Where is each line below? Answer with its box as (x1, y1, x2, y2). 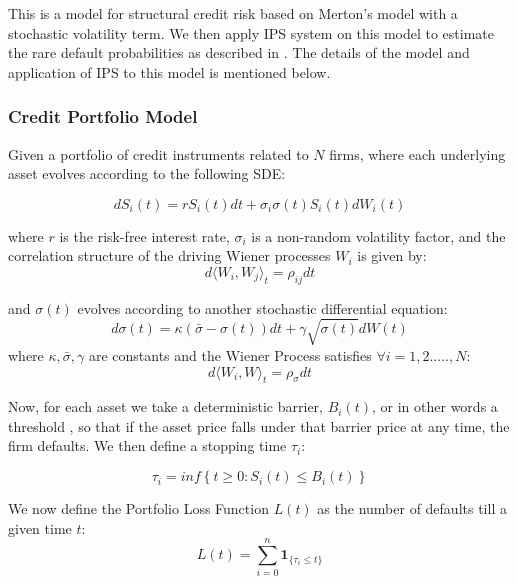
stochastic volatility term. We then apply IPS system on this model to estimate (8, 22, 494, 43)
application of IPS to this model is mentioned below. (8, 61, 331, 82)
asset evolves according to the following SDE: (8, 163, 286, 184)
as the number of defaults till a (317, 498, 507, 519)
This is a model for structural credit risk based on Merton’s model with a (8, 3, 458, 23)
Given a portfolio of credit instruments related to (8, 143, 309, 164)
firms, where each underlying (329, 143, 506, 164)
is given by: (357, 245, 427, 266)
